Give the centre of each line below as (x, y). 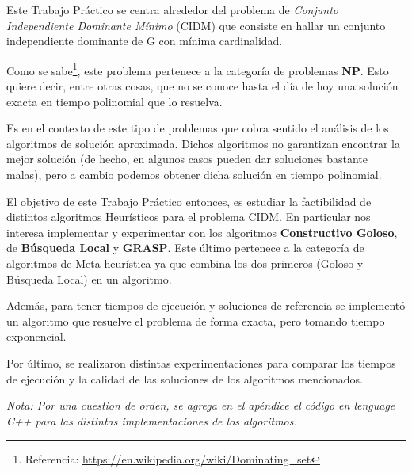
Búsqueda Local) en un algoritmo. (89, 278)
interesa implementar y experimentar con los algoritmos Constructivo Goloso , (202, 232)
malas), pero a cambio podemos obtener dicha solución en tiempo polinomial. (194, 174)
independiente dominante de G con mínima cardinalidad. (145, 41)
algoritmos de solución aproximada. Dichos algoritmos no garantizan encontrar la (203, 143)
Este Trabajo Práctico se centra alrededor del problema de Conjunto (172, 10)
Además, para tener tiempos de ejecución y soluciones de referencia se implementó (206, 305)
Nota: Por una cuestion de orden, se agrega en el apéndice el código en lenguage (201, 405)
